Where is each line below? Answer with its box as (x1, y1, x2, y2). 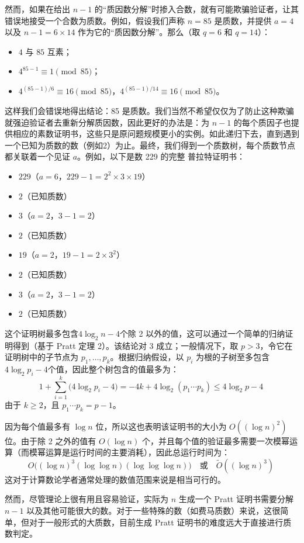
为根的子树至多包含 (196, 351, 270, 363)
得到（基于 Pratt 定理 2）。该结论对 (12, 339, 147, 351)
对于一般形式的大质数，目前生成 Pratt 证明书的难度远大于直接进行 (29, 516, 284, 528)
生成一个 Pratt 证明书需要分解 (178, 493, 293, 505)
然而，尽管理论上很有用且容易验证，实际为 (5, 493, 168, 505)
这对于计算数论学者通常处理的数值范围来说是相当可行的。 (5, 473, 226, 485)
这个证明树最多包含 (5, 327, 78, 339)
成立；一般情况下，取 (156, 339, 239, 351)
